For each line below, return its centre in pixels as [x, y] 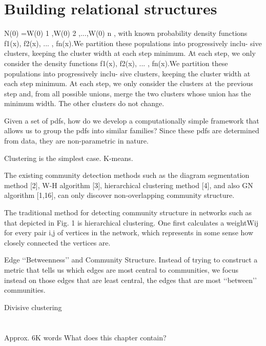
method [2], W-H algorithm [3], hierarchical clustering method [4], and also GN [129, 185]
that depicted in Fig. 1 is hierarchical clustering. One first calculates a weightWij [131, 222]
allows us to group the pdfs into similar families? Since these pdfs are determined [132, 130]
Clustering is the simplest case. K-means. [69, 158]
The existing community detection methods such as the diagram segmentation [127, 175]
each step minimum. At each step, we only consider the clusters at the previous [129, 83]
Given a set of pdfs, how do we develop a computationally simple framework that [132, 120]
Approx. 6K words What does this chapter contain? [85, 337]
